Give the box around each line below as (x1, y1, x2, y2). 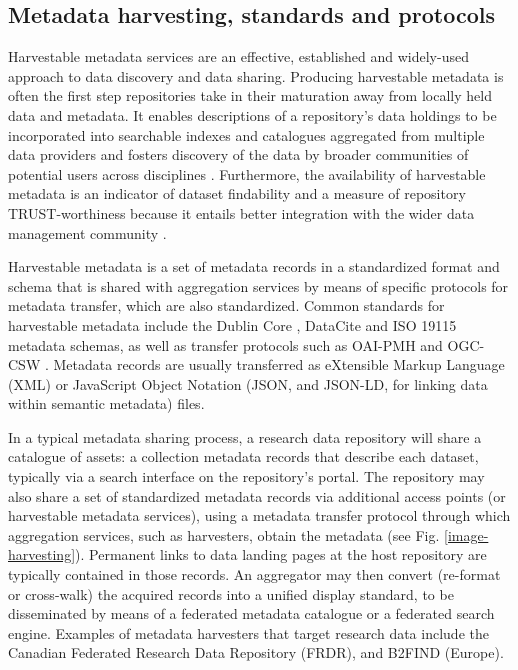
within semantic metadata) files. (8, 393, 205, 414)
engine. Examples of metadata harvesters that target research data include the (8, 622, 489, 643)
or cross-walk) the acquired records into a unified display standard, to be (8, 583, 454, 604)
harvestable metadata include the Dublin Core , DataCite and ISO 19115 (8, 314, 457, 335)
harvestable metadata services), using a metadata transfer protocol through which (8, 505, 511, 526)
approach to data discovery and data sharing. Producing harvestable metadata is (8, 65, 504, 86)
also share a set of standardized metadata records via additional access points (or (8, 485, 506, 506)
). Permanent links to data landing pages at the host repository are (75, 544, 487, 565)
